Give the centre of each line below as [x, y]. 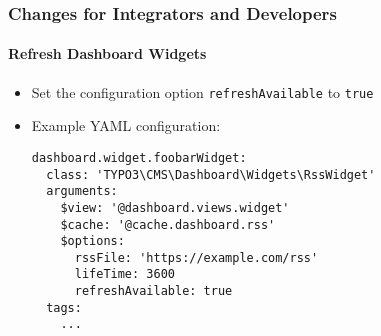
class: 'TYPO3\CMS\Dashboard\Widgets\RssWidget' [211, 174]
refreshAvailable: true [153, 291]
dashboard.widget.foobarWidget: [139, 157]
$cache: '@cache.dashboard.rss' [168, 224]
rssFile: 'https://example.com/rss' [196, 257]
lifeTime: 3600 [124, 274]
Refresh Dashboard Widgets [107, 53]
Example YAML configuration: [126, 125]
